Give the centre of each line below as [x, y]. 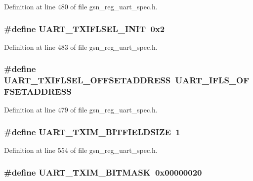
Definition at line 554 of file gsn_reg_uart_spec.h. [81, 150]
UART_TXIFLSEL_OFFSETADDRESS [87, 80]
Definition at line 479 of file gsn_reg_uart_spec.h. [81, 110]
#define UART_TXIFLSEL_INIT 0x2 [84, 28]
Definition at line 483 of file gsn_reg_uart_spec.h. [81, 47]
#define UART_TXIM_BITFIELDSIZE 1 [92, 131]
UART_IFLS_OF [212, 80]
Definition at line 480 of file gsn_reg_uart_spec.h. [81, 6]
